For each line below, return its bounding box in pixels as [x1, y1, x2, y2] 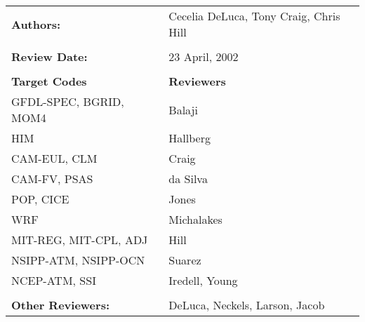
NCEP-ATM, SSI [11, 272, 96, 288]
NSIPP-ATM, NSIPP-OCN [11, 252, 145, 268]
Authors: [11, 15, 61, 32]
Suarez [168, 252, 201, 268]
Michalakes [168, 211, 223, 227]
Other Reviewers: [11, 297, 110, 313]
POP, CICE [11, 191, 69, 207]
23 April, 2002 [168, 48, 239, 65]
